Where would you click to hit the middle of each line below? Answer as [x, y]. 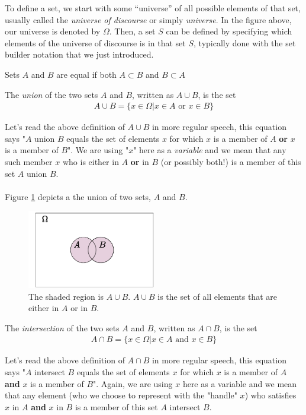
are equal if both [86, 74]
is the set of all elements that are [217, 296]
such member [29, 161]
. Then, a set [132, 31]
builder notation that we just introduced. [79, 54]
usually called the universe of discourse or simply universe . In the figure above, [148, 19]
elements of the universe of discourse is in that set [95, 42]
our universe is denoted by [53, 31]
